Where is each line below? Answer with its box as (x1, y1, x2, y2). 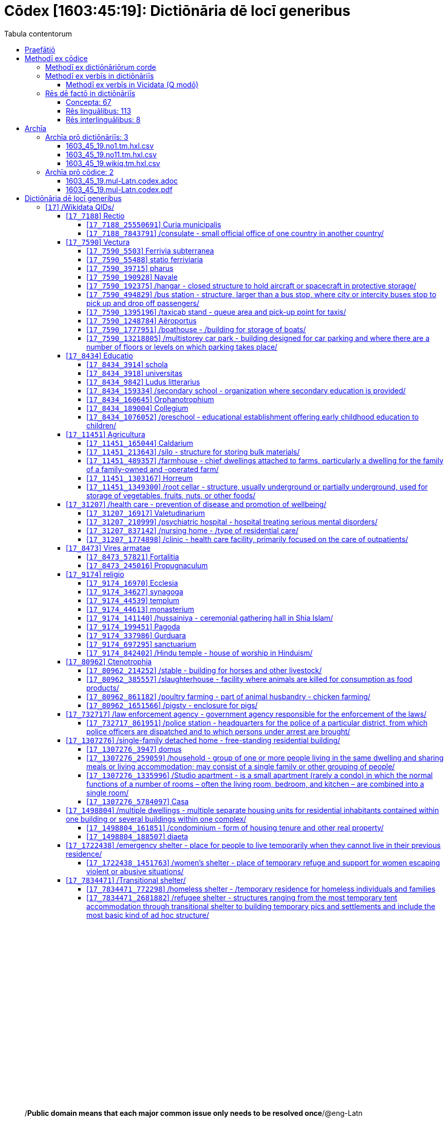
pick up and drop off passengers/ (86, 298, 199, 308)
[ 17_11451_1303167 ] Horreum (86, 473, 193, 482)
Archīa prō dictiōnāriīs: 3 (45, 132, 128, 141)
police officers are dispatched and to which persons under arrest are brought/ (86, 727, 350, 736)
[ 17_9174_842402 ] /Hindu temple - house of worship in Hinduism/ (86, 648, 313, 657)
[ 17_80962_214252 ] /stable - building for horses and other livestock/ (86, 665, 322, 675)
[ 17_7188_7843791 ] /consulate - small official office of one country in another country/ (86, 228, 384, 238)
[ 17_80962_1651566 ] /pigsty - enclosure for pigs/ (86, 700, 258, 710)
